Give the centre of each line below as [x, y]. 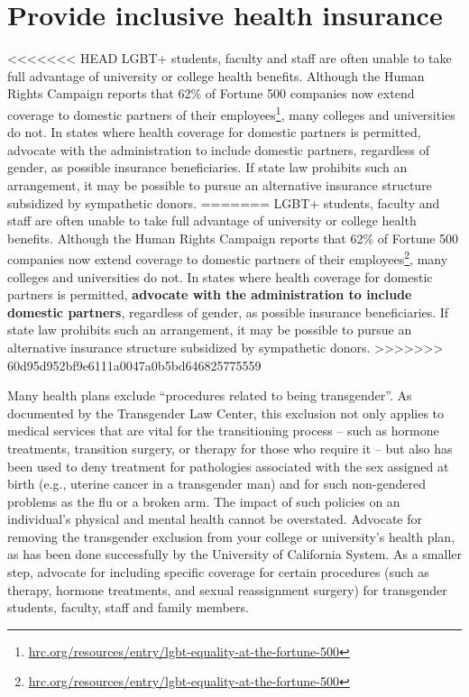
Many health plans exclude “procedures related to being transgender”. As [210, 395]
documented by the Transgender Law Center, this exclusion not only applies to [226, 413]
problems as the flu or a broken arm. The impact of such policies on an [204, 501]
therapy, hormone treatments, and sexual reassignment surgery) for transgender [227, 589]
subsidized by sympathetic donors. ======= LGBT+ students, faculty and [224, 202]
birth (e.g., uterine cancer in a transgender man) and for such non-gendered [217, 484]
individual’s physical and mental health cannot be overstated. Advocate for [215, 519]
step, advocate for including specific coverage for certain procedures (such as [218, 572]
